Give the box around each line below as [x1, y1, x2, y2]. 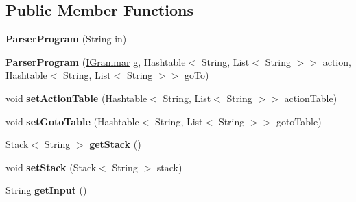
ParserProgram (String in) [5, 31, 127, 46]
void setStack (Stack [5, 160, 97, 174]
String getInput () [5, 183, 87, 197]
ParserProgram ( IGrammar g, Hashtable [5, 54, 186, 68]
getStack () [89, 137, 141, 151]
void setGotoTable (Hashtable [5, 114, 139, 128]
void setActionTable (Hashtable [5, 90, 147, 105]
